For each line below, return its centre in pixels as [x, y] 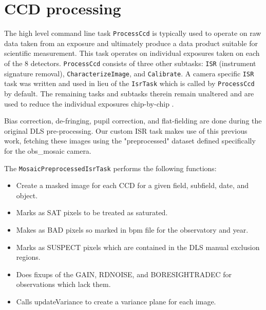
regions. [28, 257]
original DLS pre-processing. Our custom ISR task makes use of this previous [126, 130]
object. [27, 195]
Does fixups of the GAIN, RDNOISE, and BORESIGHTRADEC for [124, 274]
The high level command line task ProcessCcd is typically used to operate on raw [133, 33]
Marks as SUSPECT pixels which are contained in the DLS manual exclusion [138, 247]
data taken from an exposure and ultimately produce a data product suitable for [131, 43]
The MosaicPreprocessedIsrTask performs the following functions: [110, 168]
